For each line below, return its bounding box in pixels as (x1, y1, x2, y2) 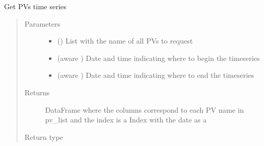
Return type (24, 131, 63, 142)
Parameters (24, 18, 60, 29)
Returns (24, 87, 50, 97)
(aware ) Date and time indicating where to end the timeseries (57, 70, 254, 80)
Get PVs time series (4, 1, 67, 11)
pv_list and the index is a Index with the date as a (45, 114, 207, 125)
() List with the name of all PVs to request (57, 35, 193, 46)
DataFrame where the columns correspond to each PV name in (45, 104, 244, 115)
